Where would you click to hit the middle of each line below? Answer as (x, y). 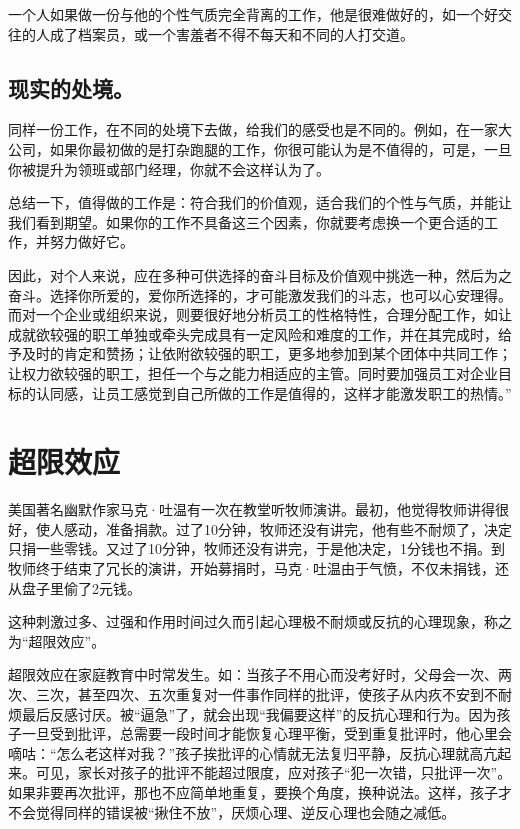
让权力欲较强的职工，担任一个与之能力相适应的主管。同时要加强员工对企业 (253, 372)
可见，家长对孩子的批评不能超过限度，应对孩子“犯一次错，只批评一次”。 (273, 772)
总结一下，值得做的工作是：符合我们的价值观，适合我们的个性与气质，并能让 (260, 202)
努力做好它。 (91, 241)
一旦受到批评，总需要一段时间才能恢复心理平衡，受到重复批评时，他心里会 (266, 733)
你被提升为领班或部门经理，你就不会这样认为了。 (169, 168)
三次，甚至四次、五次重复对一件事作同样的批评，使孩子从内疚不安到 (259, 693)
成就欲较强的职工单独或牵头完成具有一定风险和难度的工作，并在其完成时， (253, 333)
